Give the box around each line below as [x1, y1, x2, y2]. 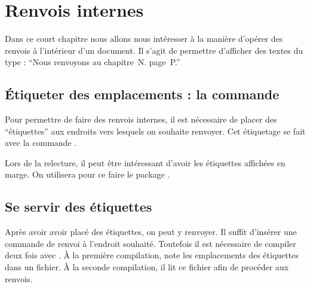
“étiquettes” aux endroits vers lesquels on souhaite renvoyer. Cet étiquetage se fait [5, 124, 306, 137]
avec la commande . [5, 136, 77, 149]
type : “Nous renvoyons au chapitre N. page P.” [5, 56, 180, 68]
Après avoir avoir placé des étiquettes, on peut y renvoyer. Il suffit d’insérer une [5, 225, 297, 238]
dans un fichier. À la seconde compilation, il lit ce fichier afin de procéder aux [5, 261, 289, 273]
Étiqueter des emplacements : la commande [5, 85, 280, 103]
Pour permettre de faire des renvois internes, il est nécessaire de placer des [5, 113, 277, 126]
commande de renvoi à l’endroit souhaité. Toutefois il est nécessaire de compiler [5, 237, 296, 249]
